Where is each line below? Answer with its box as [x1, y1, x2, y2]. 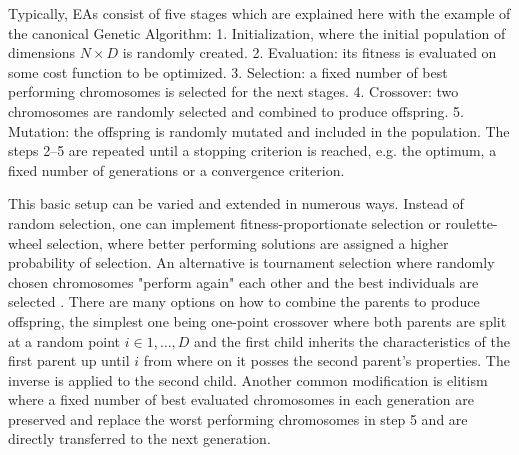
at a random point [8, 330, 121, 351]
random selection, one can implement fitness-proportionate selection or [8, 212, 441, 233]
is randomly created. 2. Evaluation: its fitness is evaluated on [122, 42, 497, 63]
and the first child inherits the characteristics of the [194, 330, 510, 351]
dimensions [8, 42, 76, 63]
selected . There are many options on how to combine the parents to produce [8, 291, 480, 312]
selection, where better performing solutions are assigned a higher [46, 232, 449, 253]
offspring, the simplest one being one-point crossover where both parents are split [8, 310, 507, 331]
